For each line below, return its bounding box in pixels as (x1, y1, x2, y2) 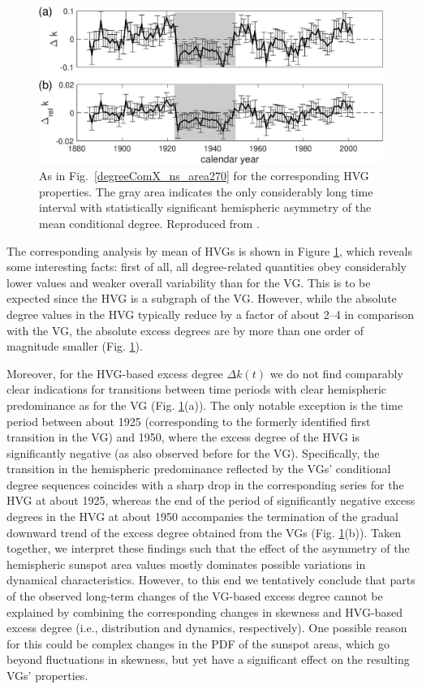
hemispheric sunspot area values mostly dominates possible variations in (6, 555, 366, 572)
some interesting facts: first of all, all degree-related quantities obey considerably (6, 258, 407, 275)
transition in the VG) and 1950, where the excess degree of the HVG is (6, 428, 360, 446)
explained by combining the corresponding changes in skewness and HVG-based (6, 603, 403, 620)
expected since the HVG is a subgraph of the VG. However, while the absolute (6, 290, 397, 307)
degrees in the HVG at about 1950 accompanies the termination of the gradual (6, 508, 398, 525)
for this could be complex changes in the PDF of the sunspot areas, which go (6, 635, 390, 652)
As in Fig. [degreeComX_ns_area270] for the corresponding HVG (39, 167, 369, 184)
